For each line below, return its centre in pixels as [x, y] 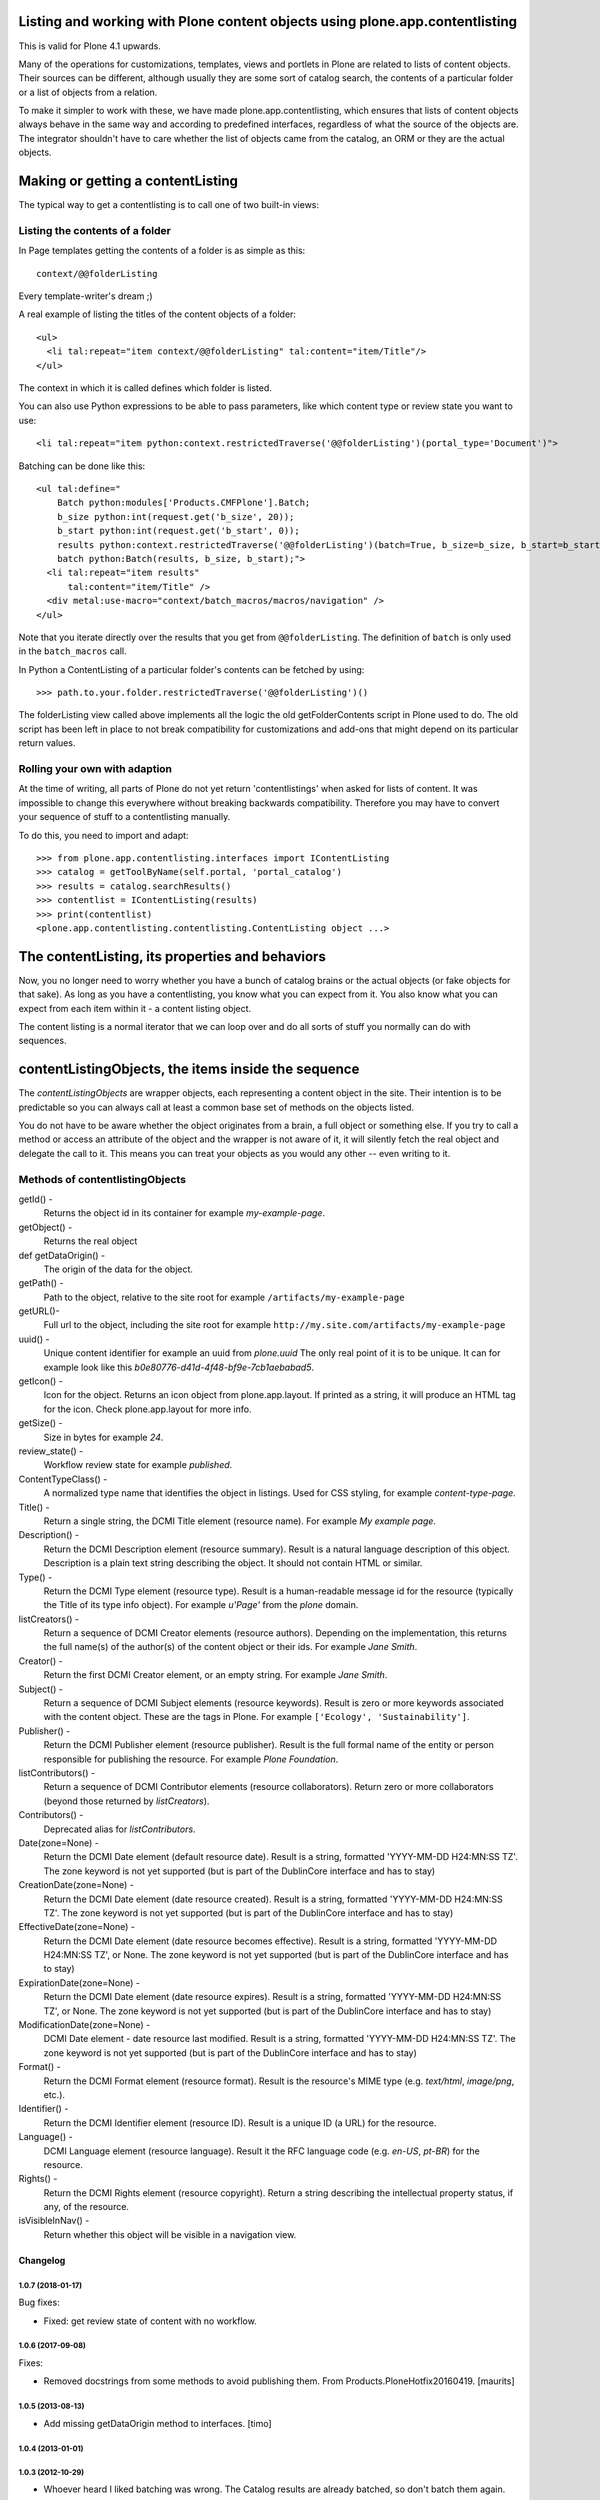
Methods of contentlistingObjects [102, 1179]
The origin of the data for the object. [118, 1269]
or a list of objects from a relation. [88, 92]
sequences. [42, 1041]
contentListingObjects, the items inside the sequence [189, 1069]
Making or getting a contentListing [128, 181]
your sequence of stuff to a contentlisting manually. [124, 817]
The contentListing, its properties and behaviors [172, 956]
